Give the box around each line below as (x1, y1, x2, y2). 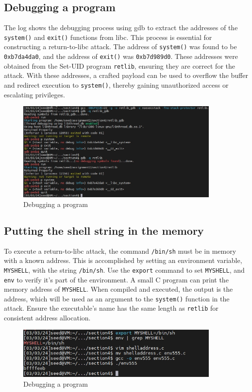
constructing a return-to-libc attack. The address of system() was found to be (4, 41, 237, 52)
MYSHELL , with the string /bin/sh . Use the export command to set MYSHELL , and (4, 264, 245, 275)
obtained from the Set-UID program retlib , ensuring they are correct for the (4, 60, 235, 71)
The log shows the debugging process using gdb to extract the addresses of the (4, 22, 238, 33)
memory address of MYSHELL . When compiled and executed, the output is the (4, 284, 233, 294)
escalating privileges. (4, 89, 65, 99)
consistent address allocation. (4, 313, 91, 323)
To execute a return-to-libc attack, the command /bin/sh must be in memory (4, 245, 236, 256)
